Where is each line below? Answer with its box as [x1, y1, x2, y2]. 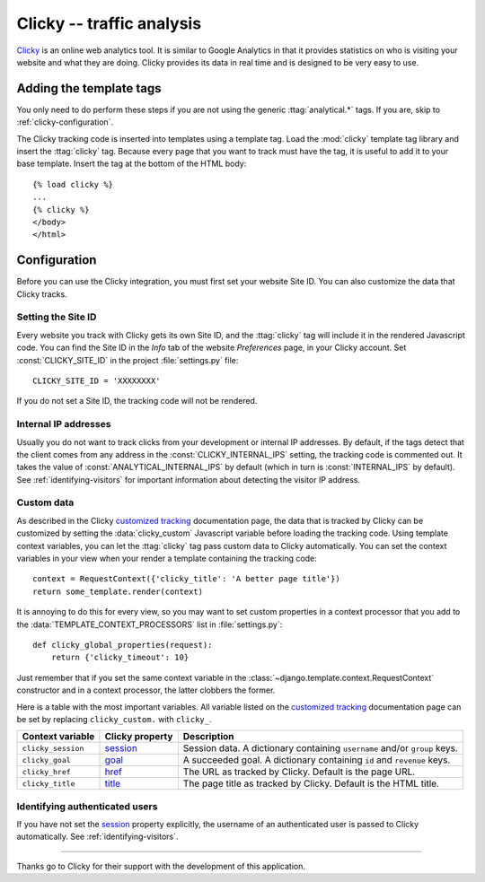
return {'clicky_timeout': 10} [50, 652, 190, 663]
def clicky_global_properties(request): [32, 640, 213, 650]
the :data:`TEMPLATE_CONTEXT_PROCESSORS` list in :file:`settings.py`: [16, 619, 283, 630]
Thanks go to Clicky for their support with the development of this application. [16, 860, 305, 871]
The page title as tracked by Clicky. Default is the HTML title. [182, 777, 440, 790]
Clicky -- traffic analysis [16, 13, 202, 33]
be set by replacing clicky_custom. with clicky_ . [16, 713, 212, 724]
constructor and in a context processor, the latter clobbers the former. [16, 685, 276, 695]
